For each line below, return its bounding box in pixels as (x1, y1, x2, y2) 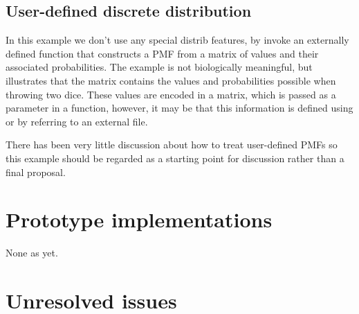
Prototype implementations (6, 205, 273, 234)
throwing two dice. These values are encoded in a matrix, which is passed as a (6, 87, 336, 101)
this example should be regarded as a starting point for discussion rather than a (6, 150, 344, 165)
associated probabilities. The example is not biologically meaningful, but (6, 60, 313, 74)
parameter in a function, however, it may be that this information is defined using (6, 101, 353, 115)
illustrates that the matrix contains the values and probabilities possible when (6, 73, 336, 87)
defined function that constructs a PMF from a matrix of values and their (6, 46, 319, 60)
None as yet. (6, 245, 58, 260)
